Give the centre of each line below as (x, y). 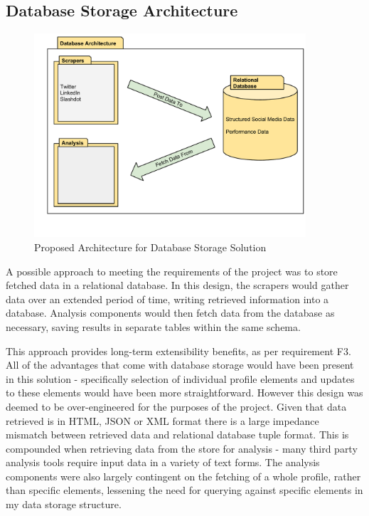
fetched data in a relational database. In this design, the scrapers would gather (177, 285)
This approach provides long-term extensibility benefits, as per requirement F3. (178, 351)
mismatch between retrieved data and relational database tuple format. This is (177, 435)
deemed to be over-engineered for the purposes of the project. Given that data (176, 406)
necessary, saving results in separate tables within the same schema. (153, 326)
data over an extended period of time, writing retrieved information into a (167, 299)
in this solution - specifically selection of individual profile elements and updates (180, 378)
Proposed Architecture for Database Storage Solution (150, 247)
